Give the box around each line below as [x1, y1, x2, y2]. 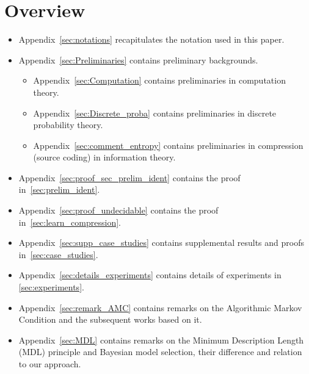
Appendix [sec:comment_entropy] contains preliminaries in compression [33, 138, 304, 151]
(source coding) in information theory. [33, 151, 176, 164]
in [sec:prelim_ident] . [18, 183, 100, 196]
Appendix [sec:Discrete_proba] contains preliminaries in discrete [33, 106, 277, 119]
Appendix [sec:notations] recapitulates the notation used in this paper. [18, 33, 285, 46]
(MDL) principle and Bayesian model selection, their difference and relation [18, 345, 302, 358]
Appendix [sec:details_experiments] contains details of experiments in [18, 268, 282, 281]
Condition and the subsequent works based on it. [18, 313, 202, 326]
